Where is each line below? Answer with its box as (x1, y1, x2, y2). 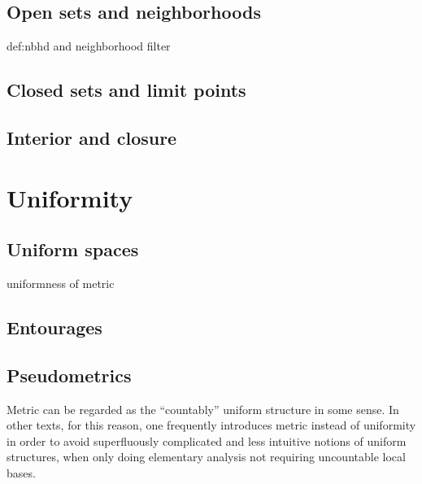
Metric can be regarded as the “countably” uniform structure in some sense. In (7, 400, 399, 417)
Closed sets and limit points (7, 77, 246, 102)
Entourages (7, 314, 102, 339)
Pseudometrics (7, 362, 132, 387)
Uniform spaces (7, 237, 139, 262)
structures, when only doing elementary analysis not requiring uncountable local (7, 448, 406, 465)
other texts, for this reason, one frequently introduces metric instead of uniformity (7, 416, 416, 434)
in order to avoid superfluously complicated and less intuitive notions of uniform (7, 432, 407, 449)
